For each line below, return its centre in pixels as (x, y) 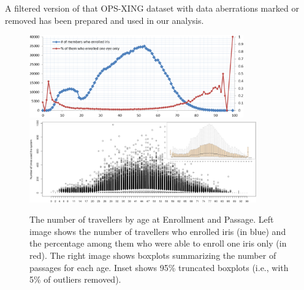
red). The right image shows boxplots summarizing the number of (153, 255)
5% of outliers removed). (75, 279)
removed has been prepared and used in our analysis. (104, 20)
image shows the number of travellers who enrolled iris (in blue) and (158, 231)
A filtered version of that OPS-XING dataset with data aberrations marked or (152, 8)
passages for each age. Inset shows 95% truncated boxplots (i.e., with (159, 267)
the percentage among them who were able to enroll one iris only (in (158, 243)
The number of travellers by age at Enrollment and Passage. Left (152, 219)
